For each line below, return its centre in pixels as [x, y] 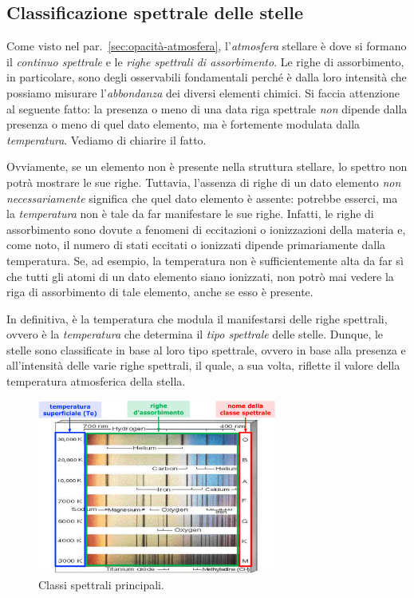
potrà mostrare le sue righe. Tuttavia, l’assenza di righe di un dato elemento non [204, 182]
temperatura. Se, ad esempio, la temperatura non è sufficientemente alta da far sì [205, 260]
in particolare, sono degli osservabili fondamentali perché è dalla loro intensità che [207, 77]
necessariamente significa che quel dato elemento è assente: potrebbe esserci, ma [202, 198]
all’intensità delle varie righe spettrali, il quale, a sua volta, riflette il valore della [203, 365]
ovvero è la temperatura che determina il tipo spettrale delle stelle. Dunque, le [195, 334]
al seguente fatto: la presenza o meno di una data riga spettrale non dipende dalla [207, 108]
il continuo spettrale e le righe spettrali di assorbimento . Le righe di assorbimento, [205, 61]
